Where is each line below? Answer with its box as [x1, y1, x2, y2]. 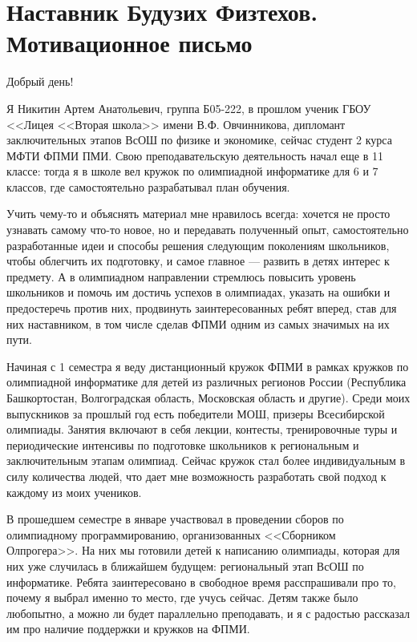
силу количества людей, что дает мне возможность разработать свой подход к [6, 467, 387, 484]
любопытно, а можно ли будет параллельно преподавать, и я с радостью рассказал [6, 604, 410, 621]
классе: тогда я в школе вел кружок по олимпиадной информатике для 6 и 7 [6, 163, 379, 180]
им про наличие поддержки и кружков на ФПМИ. [6, 620, 250, 637]
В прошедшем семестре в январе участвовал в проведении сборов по [6, 511, 344, 527]
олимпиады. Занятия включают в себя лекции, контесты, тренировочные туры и [6, 421, 398, 438]
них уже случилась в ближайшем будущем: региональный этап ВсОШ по [6, 557, 364, 574]
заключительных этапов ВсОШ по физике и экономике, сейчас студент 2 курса [6, 131, 392, 148]
